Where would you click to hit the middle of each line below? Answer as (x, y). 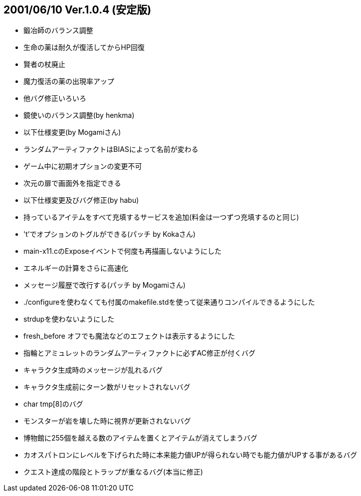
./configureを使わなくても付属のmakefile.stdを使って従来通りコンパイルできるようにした (169, 302)
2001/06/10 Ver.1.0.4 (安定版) (78, 10)
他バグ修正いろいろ (55, 98)
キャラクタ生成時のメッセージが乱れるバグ (93, 370)
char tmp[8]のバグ (53, 404)
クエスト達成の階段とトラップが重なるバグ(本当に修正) (113, 472)
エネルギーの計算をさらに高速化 (76, 268)
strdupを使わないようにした (69, 319)
